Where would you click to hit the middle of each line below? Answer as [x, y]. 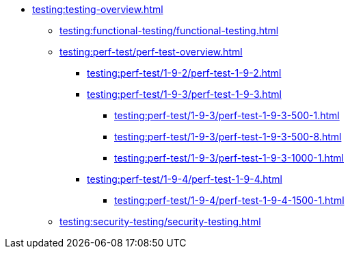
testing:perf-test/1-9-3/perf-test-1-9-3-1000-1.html [229, 158]
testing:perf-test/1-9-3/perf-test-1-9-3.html [184, 94]
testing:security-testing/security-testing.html [160, 221]
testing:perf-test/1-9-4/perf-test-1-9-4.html [185, 179]
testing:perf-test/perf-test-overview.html [151, 52]
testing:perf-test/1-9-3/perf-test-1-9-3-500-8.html [228, 137]
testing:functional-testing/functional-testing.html [169, 30]
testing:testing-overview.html [98, 9]
